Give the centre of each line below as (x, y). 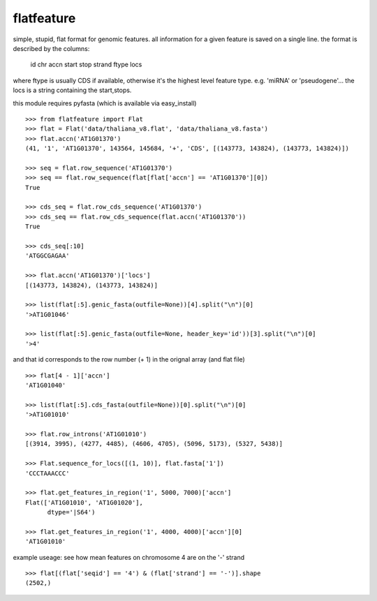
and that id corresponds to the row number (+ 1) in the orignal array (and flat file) (129, 359)
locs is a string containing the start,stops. (72, 90)
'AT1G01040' (46, 385)
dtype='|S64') (71, 512)
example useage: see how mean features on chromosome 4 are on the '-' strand (129, 557)
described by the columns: (51, 48)
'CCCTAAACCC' (47, 473)
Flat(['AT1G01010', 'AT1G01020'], (84, 502)
